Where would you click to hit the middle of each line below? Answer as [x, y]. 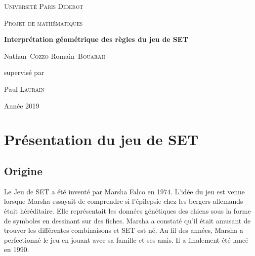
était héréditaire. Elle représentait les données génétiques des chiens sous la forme [127, 210]
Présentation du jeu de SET [101, 139]
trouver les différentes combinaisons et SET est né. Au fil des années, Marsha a [124, 230]
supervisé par [24, 72]
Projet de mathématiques [43, 22]
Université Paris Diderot [44, 6]
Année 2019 [22, 105]
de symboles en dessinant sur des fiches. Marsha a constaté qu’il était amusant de [127, 220]
